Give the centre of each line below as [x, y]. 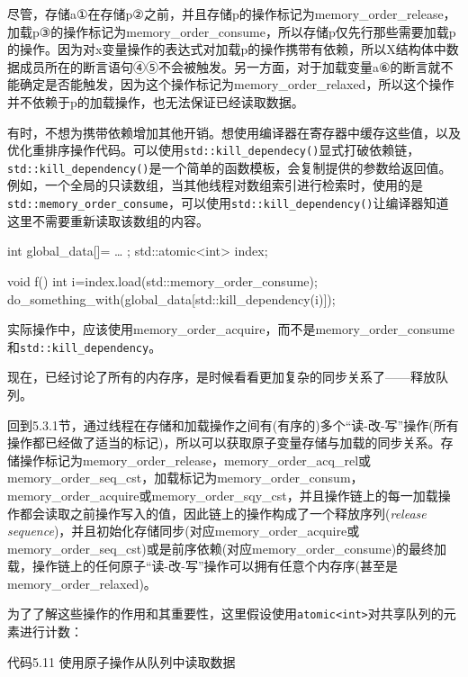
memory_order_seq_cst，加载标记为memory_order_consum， [185, 478]
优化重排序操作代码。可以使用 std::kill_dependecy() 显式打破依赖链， [214, 150]
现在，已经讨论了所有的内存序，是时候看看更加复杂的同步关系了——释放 [221, 377]
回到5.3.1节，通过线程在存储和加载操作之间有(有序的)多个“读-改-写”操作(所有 [233, 424]
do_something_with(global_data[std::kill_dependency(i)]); [171, 298]
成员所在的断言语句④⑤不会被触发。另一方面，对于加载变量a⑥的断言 [224, 66]
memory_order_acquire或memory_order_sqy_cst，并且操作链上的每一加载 [223, 495]
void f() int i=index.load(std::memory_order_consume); [162, 280]
